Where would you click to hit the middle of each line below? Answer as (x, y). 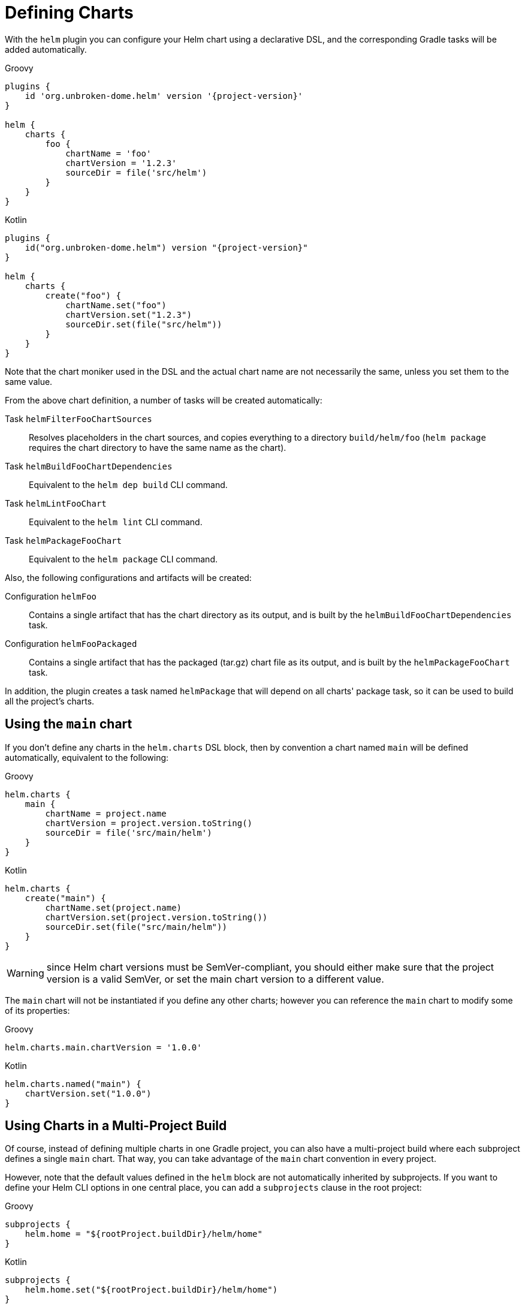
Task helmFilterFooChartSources (79, 418)
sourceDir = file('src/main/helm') (129, 832)
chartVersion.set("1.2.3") (129, 314)
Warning (25, 973)
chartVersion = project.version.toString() (149, 823)
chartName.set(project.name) (114, 907)
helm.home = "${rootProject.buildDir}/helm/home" (144, 1234)
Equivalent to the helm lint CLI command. (116, 522)
